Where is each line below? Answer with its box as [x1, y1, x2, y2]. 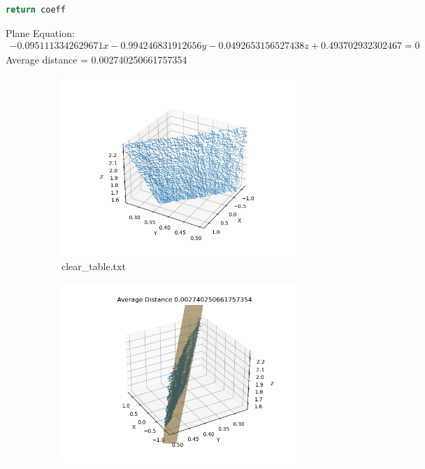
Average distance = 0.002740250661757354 [6, 52, 187, 67]
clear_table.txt [62, 259, 126, 274]
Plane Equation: [6, 25, 75, 40]
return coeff [6, 5, 66, 15]
